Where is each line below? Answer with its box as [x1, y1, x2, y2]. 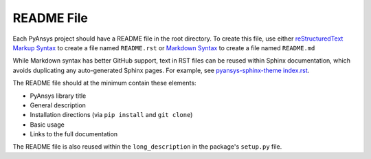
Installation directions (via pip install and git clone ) [30, 111, 193, 119]
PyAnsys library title [30, 92, 87, 100]
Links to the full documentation [30, 130, 118, 138]
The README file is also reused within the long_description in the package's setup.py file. [12, 142, 282, 151]
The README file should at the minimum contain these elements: [12, 79, 196, 87]
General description [30, 100, 86, 109]
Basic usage [30, 120, 65, 129]
